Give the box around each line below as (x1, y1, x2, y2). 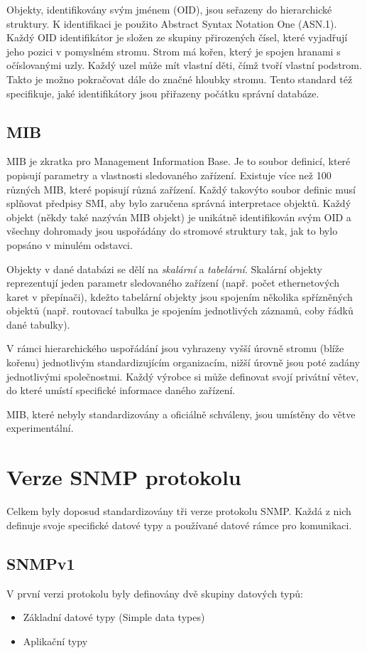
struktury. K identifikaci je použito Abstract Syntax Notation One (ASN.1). (6, 16, 337, 31)
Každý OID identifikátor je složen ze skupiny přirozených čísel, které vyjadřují (6, 30, 348, 45)
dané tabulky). (6, 317, 70, 331)
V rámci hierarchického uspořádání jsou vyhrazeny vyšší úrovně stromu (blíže (6, 341, 344, 356)
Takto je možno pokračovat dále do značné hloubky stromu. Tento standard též (6, 71, 353, 86)
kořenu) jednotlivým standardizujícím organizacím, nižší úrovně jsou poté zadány (6, 355, 360, 370)
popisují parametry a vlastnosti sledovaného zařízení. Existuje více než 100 (6, 167, 332, 182)
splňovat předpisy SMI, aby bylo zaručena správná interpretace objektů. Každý (6, 196, 351, 211)
